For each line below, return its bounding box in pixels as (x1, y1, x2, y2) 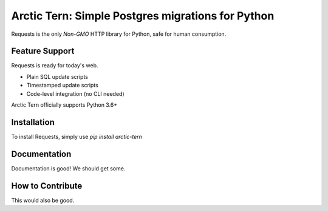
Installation (11, 117, 55, 127)
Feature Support (11, 46, 75, 56)
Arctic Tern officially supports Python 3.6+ (11, 101, 118, 109)
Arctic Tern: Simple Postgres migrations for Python (11, 9, 275, 22)
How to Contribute (11, 181, 83, 191)
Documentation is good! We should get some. (11, 164, 126, 172)
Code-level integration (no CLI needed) (26, 90, 125, 97)
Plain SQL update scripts (26, 73, 88, 80)
